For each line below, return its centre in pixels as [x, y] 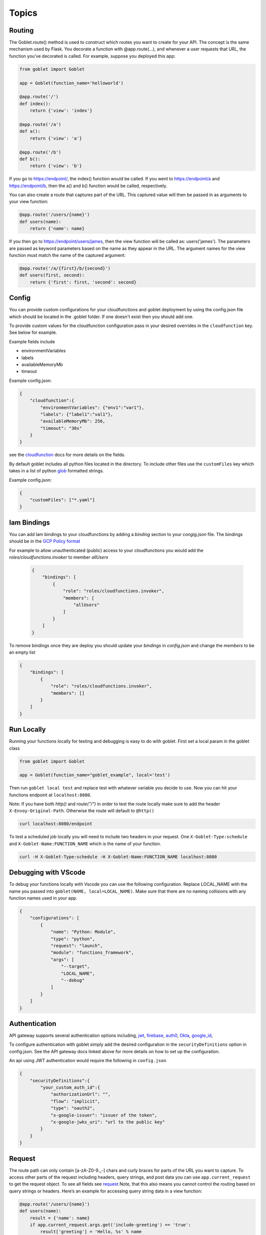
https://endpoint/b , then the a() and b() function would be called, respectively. [88, 186]
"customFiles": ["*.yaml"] [63, 500]
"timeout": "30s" [61, 428]
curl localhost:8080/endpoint [56, 824]
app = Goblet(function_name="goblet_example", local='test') [95, 775]
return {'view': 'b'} [56, 166]
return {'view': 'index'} [61, 111]
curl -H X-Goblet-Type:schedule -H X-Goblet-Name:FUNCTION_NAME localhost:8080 [118, 857]
